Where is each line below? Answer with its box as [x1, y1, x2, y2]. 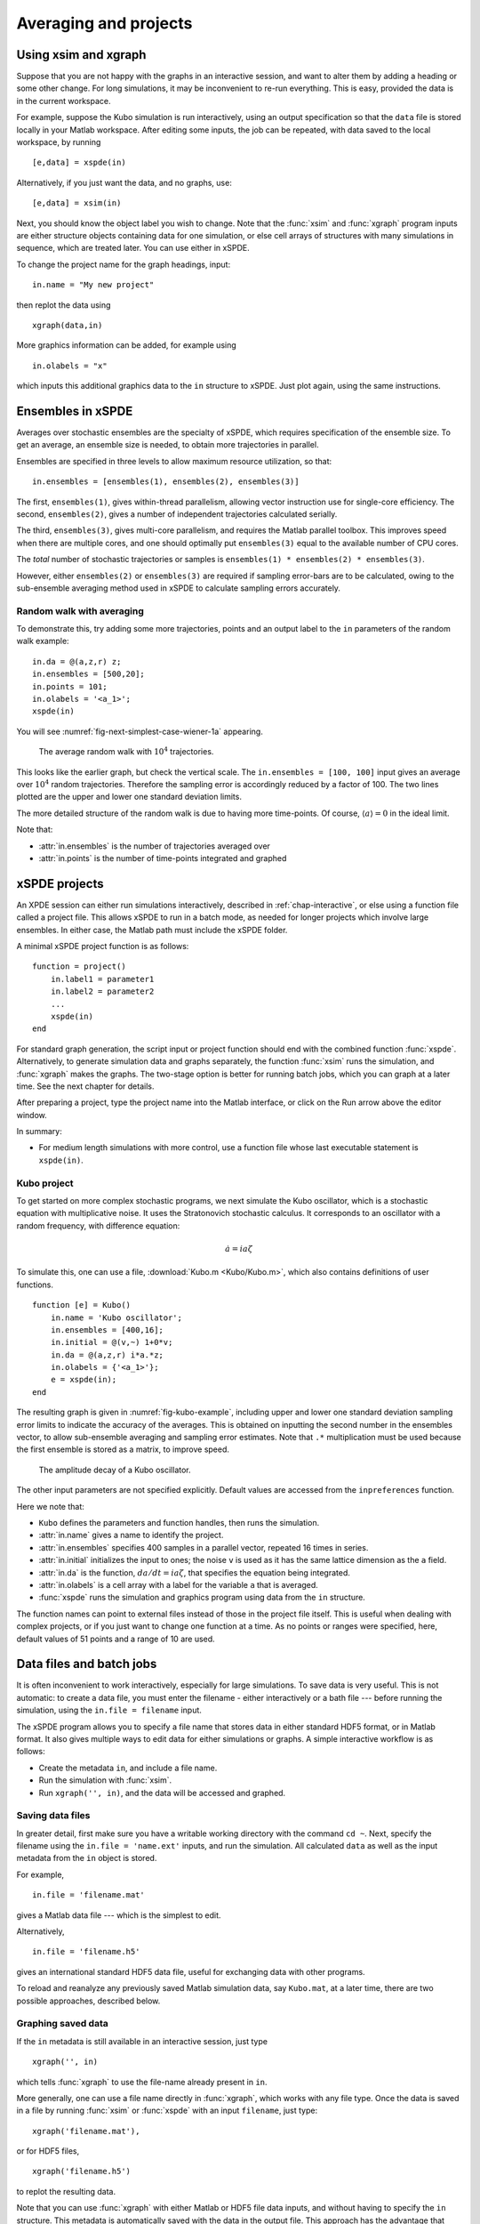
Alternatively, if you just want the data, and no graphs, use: [16, 177, 233, 188]
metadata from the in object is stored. [16, 1853, 157, 1864]
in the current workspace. [16, 95, 111, 106]
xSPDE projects [16, 876, 104, 891]
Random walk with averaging [16, 605, 144, 617]
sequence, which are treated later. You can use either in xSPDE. [16, 243, 250, 254]
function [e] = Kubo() [32, 1300, 132, 1310]
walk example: [16, 636, 70, 647]
